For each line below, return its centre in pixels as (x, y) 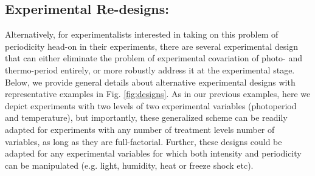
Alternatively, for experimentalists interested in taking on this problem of (142, 34)
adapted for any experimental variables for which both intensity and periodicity (153, 153)
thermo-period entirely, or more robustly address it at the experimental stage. (150, 69)
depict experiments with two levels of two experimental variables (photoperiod (151, 105)
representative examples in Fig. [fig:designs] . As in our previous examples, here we (158, 94)
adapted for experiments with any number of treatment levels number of (140, 129)
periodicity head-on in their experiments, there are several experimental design (151, 46)
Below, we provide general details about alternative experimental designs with (150, 82)
